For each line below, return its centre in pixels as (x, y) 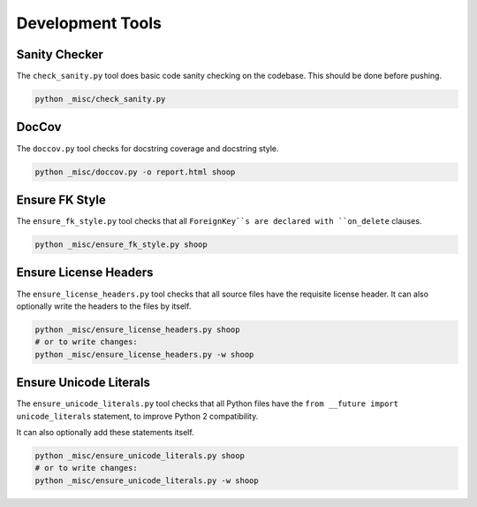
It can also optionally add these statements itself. (105, 432)
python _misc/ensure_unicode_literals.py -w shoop (147, 480)
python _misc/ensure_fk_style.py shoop (121, 245)
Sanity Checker (60, 54)
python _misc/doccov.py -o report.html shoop (135, 172)
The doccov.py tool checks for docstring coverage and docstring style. (148, 148)
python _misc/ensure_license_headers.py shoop (137, 329)
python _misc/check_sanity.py (100, 99)
